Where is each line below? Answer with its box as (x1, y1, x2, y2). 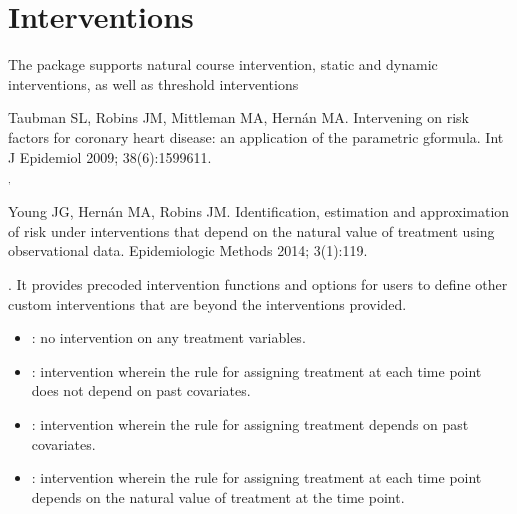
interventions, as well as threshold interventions (8, 73, 299, 94)
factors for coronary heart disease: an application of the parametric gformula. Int (8, 126, 504, 147)
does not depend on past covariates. (31, 380, 251, 401)
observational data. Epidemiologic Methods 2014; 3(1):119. (8, 240, 368, 261)
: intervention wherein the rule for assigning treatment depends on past (31, 413, 469, 434)
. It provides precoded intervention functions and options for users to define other (8, 273, 508, 294)
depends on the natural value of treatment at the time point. (31, 486, 405, 507)
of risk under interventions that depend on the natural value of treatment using (8, 220, 495, 241)
